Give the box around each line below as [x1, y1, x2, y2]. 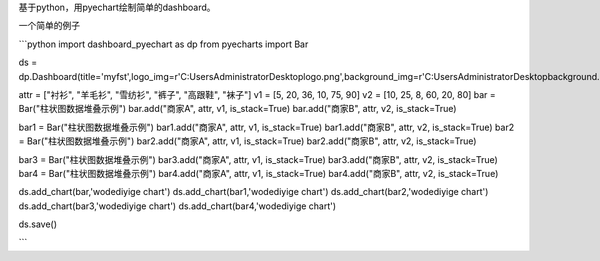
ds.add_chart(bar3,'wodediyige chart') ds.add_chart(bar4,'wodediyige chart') [18, 200, 337, 212]
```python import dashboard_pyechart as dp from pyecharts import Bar [18, 38, 309, 50]
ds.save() [18, 218, 58, 230]
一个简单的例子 [18, 20, 80, 32]
